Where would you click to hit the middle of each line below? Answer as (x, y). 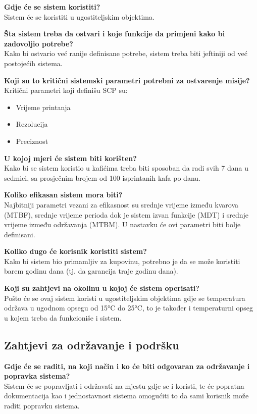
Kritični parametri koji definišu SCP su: (66, 90)
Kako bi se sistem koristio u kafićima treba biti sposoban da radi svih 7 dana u (126, 168)
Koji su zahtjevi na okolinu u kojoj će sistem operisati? (102, 288)
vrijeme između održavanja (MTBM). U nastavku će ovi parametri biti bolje (122, 224)
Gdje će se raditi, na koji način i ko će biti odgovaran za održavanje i (127, 366)
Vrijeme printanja (43, 107)
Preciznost (32, 141)
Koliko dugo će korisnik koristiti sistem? (75, 251)
